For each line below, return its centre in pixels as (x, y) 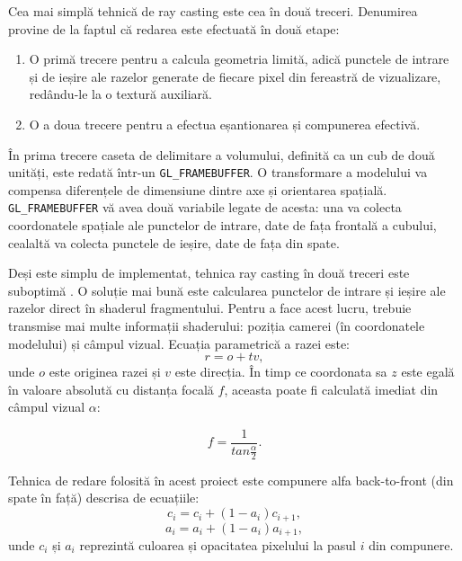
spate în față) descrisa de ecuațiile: (104, 498)
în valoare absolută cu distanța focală (111, 389)
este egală (428, 372)
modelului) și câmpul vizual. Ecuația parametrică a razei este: (179, 343)
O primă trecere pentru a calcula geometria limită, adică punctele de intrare (239, 59)
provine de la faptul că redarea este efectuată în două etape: (174, 28)
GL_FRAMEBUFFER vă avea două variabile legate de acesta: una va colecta (205, 207)
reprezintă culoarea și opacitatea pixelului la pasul (218, 544)
